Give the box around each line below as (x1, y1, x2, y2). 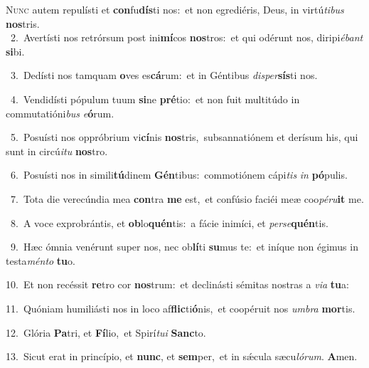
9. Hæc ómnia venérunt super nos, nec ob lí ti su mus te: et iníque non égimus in (10, 239, 358, 254)
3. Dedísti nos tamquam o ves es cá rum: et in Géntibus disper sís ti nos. (10, 68, 318, 83)
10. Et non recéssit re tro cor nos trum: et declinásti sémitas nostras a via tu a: (6, 277, 349, 292)
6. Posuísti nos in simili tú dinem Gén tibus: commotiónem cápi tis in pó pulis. (10, 167, 348, 182)
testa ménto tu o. (6, 253, 75, 268)
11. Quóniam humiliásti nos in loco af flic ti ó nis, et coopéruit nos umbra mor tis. (6, 300, 355, 315)
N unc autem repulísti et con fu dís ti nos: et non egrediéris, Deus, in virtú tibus (6, 2, 344, 16)
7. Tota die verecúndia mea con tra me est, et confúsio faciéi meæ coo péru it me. (10, 191, 364, 206)
